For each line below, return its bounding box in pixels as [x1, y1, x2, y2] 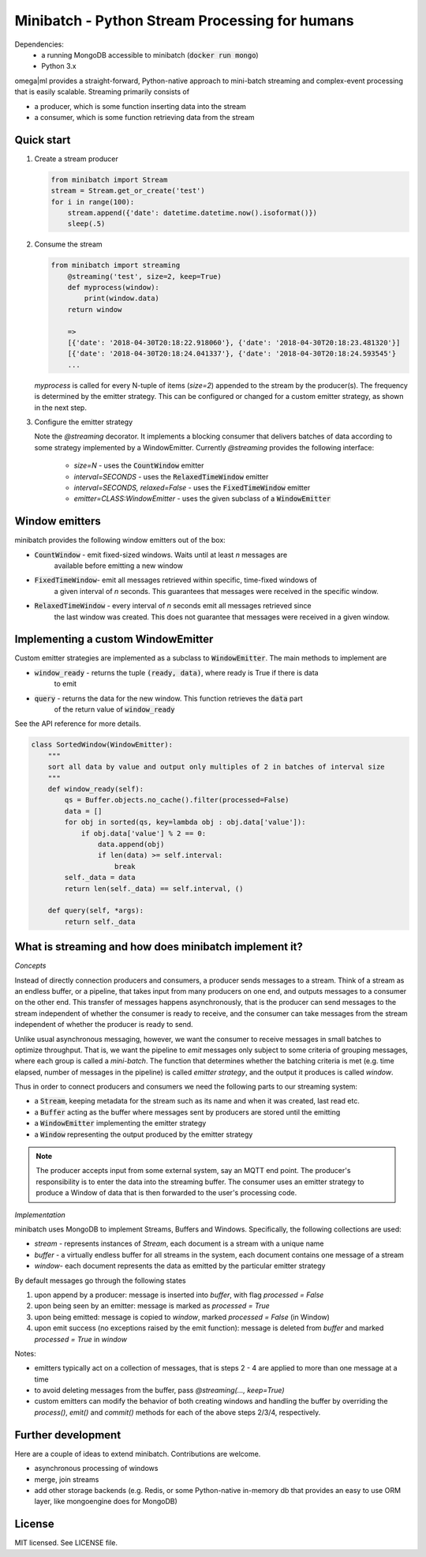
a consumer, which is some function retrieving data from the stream [34, 112, 256, 122]
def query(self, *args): [47, 906, 144, 916]
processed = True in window [34, 1334, 128, 1344]
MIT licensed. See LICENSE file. [14, 1538, 118, 1548]
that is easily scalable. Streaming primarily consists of [14, 87, 189, 96]
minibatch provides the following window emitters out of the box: [14, 536, 226, 545]
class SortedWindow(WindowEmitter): [31, 740, 174, 750]
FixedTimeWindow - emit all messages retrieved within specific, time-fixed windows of [34, 575, 317, 585]
